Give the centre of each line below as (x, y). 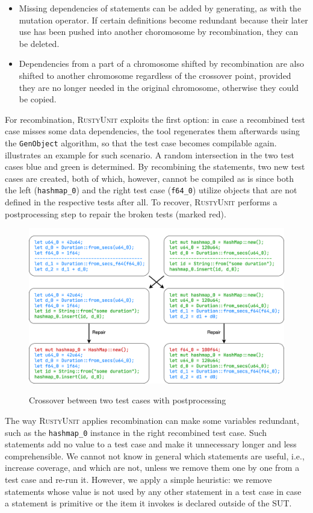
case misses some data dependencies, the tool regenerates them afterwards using (152, 131)
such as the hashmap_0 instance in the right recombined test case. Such (136, 432)
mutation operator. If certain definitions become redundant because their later (163, 20)
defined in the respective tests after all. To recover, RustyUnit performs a (141, 202)
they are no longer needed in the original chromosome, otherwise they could (159, 87)
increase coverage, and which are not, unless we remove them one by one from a (152, 468)
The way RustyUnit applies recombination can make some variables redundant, (152, 420)
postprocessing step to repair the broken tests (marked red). (116, 213)
